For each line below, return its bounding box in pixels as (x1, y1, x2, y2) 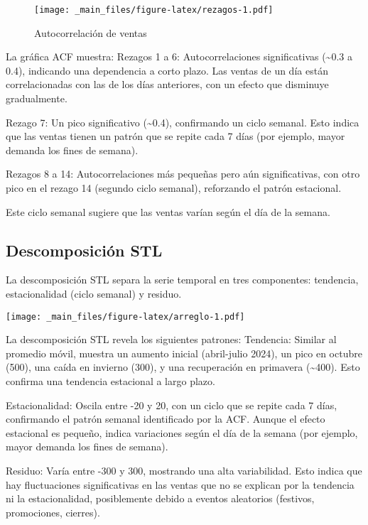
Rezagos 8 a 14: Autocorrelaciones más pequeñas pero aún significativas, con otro (6, 166, 360, 181)
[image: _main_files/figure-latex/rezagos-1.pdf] (34, 5, 274, 15)
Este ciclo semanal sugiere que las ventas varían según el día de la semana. (6, 204, 330, 219)
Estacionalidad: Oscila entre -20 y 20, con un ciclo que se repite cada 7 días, (6, 397, 337, 412)
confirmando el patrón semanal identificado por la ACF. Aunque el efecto (6, 411, 325, 426)
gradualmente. (6, 91, 67, 106)
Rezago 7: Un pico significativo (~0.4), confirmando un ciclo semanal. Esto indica (6, 114, 359, 129)
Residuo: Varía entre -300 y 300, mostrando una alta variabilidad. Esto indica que (6, 462, 362, 477)
